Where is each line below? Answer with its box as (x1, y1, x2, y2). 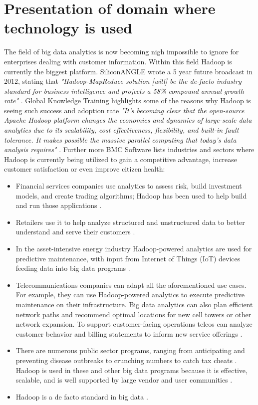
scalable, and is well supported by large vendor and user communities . (15, 375, 233, 385)
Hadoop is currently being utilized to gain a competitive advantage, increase (4, 154, 237, 164)
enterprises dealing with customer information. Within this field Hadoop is (4, 56, 232, 66)
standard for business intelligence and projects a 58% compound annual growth (4, 85, 244, 96)
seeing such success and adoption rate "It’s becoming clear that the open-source (4, 105, 245, 115)
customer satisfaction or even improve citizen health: (4, 164, 165, 174)
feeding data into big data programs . (15, 263, 130, 273)
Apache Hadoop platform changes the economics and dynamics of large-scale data (4, 115, 252, 125)
